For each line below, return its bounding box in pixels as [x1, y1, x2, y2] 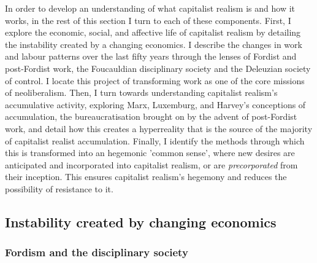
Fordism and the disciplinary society [5, 245, 188, 260]
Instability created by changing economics [5, 212, 277, 231]
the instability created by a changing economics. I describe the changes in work [5, 37, 302, 50]
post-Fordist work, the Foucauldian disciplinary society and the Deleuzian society [5, 61, 311, 74]
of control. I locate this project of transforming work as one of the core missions [5, 74, 305, 87]
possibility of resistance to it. [5, 182, 113, 195]
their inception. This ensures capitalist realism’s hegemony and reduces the [5, 170, 287, 183]
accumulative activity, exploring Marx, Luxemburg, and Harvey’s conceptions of [5, 98, 306, 111]
